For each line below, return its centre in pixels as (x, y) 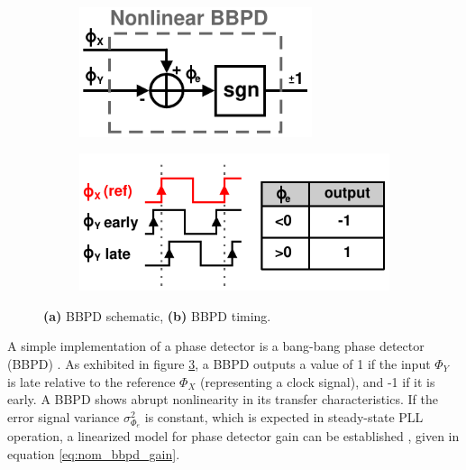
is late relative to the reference (91, 381)
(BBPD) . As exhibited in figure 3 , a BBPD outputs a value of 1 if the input (219, 363)
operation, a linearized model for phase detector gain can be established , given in (233, 436)
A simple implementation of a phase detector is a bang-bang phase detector (216, 346)
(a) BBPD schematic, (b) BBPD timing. (157, 315)
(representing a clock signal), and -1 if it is (318, 381)
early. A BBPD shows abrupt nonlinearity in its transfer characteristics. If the (223, 399)
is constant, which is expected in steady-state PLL (284, 416)
